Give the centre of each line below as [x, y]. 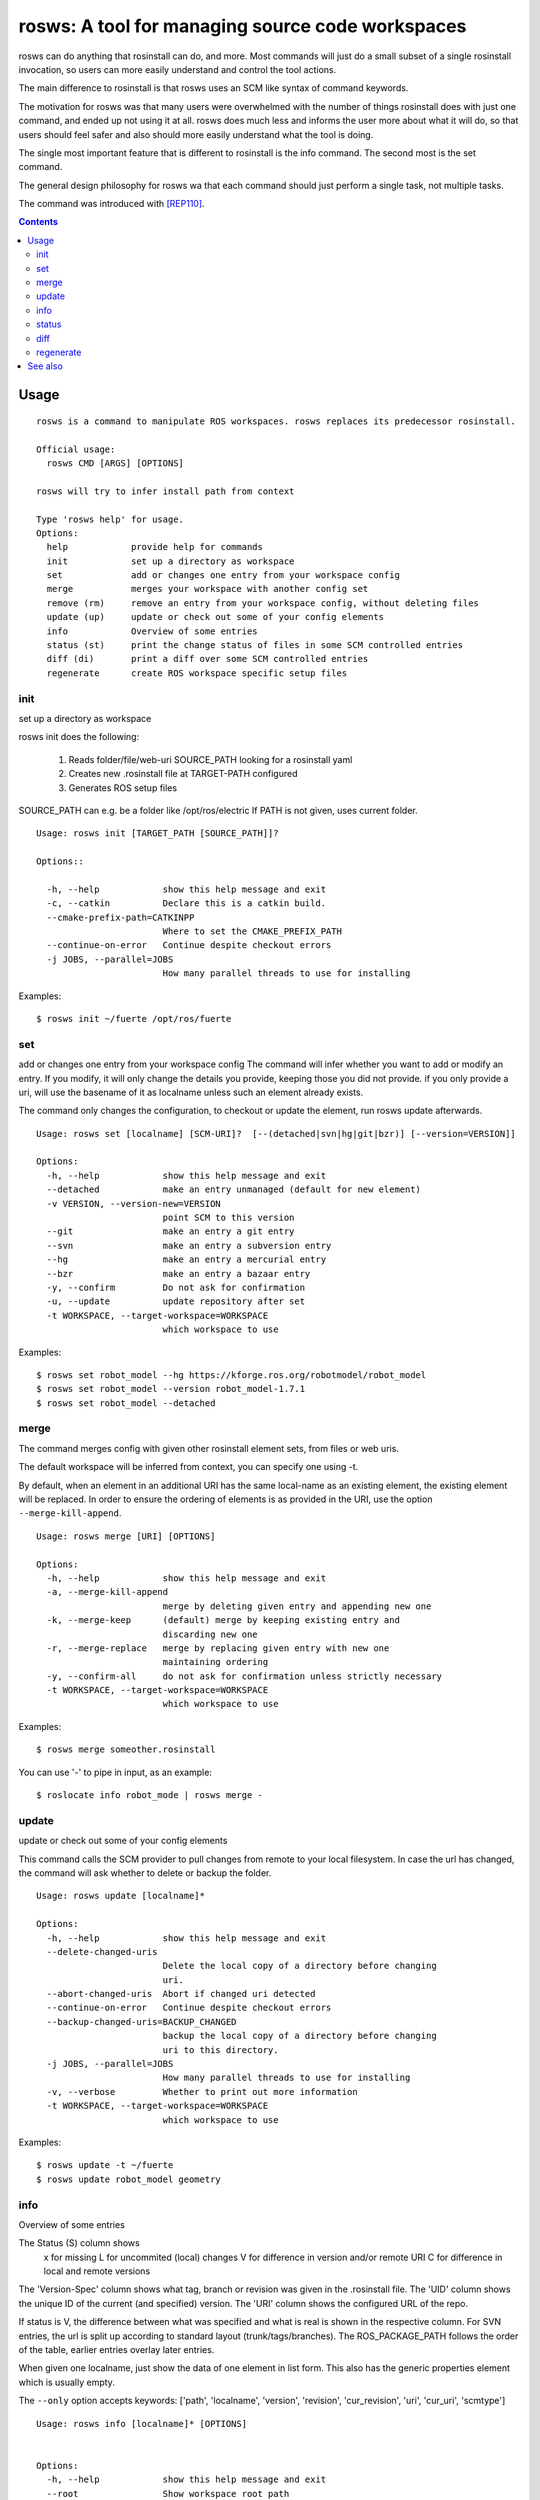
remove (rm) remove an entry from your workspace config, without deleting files [263, 603]
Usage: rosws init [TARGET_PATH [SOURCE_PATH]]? [157, 833]
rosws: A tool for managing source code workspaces [242, 26]
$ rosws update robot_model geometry [129, 2179]
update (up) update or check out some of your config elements [215, 617]
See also [45, 366]
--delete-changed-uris [102, 1951]
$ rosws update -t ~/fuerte [105, 2165]
